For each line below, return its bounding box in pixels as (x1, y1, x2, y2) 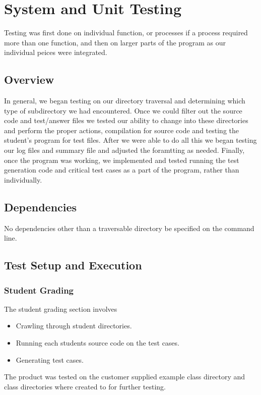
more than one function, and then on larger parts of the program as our (4, 37, 226, 47)
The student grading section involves (4, 303, 117, 314)
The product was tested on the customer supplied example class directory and (4, 371, 245, 382)
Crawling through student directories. (16, 320, 132, 331)
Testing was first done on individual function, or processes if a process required (4, 27, 248, 38)
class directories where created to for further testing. (4, 381, 166, 391)
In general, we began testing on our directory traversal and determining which (4, 95, 245, 106)
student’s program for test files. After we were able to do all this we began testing (4, 135, 257, 145)
